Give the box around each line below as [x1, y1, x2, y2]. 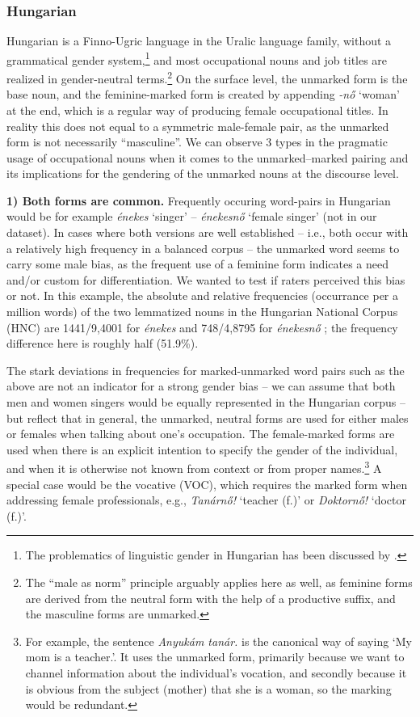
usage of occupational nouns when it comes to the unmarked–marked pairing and [6, 149, 409, 166]
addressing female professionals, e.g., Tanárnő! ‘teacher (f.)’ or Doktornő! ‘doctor [6, 491, 406, 508]
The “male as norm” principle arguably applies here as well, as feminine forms [25, 574, 413, 590]
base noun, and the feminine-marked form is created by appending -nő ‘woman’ [6, 86, 401, 103]
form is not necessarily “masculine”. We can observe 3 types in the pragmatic [6, 133, 388, 150]
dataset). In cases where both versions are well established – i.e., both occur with [6, 224, 409, 241]
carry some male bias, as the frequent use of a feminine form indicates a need [6, 255, 388, 272]
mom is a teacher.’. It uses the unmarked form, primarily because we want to [25, 648, 405, 665]
